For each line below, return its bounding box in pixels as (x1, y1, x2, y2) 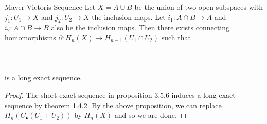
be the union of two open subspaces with (134, 2, 263, 12)
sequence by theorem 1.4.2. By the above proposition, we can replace (5, 99, 222, 110)
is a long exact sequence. (5, 72, 82, 83)
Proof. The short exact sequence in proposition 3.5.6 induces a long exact (5, 89, 236, 100)
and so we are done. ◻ (114, 110, 187, 120)
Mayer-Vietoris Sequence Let (5, 2, 96, 12)
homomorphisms (5, 32, 56, 43)
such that (161, 32, 191, 43)
